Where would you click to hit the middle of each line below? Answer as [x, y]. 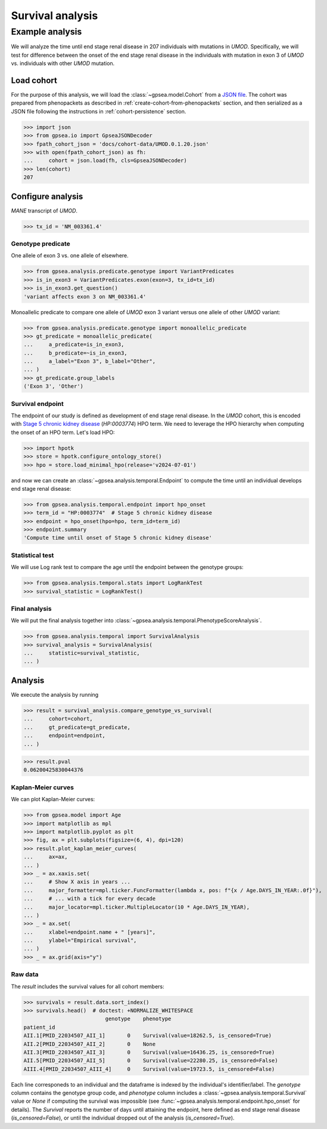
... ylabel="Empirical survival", [80, 941]
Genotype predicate [41, 244]
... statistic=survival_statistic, [82, 653]
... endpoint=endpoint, [64, 736]
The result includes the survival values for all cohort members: [88, 986]
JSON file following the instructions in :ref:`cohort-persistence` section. [99, 111]
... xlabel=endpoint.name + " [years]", [90, 932]
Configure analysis [47, 196]
